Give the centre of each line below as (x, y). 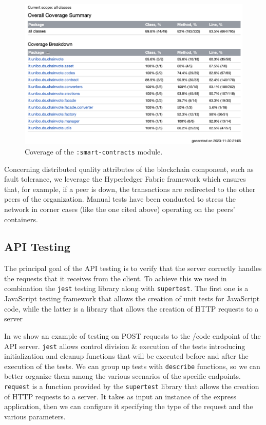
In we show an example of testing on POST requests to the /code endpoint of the (132, 335)
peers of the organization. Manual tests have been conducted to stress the (120, 199)
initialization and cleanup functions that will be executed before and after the (126, 356)
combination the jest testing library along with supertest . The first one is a (126, 288)
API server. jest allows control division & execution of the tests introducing (125, 346)
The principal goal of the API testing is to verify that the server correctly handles (133, 268)
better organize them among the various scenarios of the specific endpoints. (122, 376)
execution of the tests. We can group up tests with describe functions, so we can (132, 366)
